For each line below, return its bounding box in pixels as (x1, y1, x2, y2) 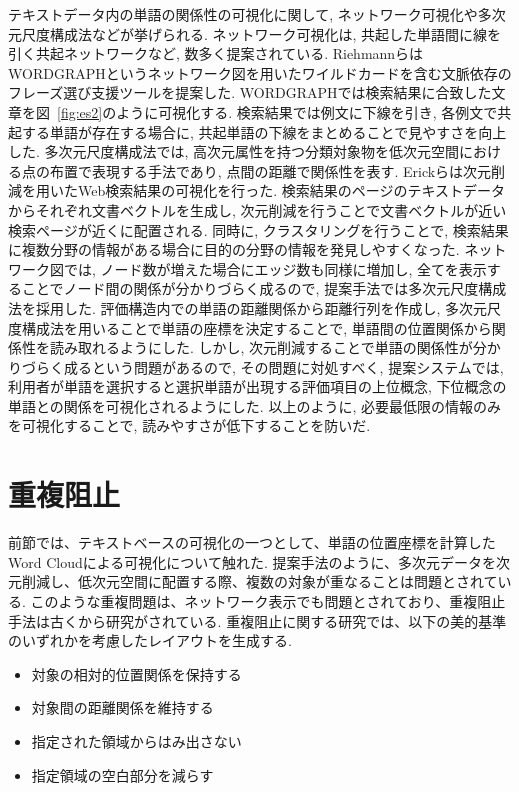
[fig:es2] (57, 101, 103, 122)
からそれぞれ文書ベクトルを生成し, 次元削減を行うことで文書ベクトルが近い (8, 199, 507, 220)
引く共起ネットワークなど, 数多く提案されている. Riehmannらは (8, 43, 424, 64)
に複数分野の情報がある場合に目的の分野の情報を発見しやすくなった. (8, 239, 460, 260)
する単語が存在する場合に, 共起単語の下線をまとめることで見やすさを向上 (21, 121, 507, 142)
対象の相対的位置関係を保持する (31, 663, 242, 684)
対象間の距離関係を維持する (31, 697, 214, 718)
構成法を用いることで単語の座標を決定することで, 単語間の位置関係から (21, 317, 492, 338)
